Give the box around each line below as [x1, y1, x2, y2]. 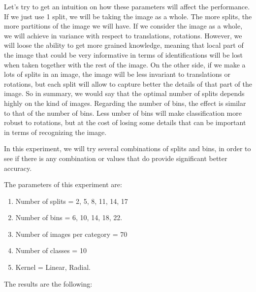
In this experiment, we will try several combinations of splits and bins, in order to [4, 143, 251, 154]
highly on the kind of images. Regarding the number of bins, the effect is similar [4, 97, 246, 108]
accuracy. [4, 162, 32, 173]
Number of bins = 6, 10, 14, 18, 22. [15, 212, 123, 223]
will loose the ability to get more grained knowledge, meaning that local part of [4, 40, 244, 50]
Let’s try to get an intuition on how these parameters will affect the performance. [4, 1, 250, 11]
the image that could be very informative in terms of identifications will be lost [4, 49, 243, 60]
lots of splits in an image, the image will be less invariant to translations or [4, 69, 230, 79]
